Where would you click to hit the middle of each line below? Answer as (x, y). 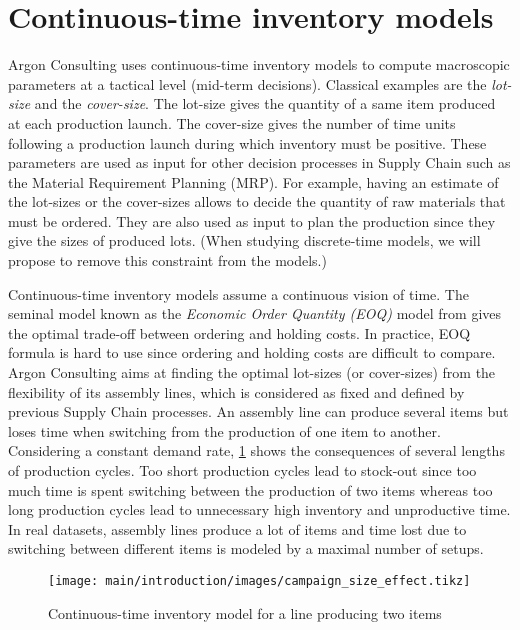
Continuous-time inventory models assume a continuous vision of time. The (238, 293)
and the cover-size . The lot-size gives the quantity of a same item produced (265, 103)
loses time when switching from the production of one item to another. (224, 430)
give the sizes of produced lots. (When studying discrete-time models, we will (244, 240)
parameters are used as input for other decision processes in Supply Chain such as (259, 162)
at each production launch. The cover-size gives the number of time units (232, 122)
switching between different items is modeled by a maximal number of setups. (246, 548)
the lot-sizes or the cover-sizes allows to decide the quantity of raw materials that (257, 201)
